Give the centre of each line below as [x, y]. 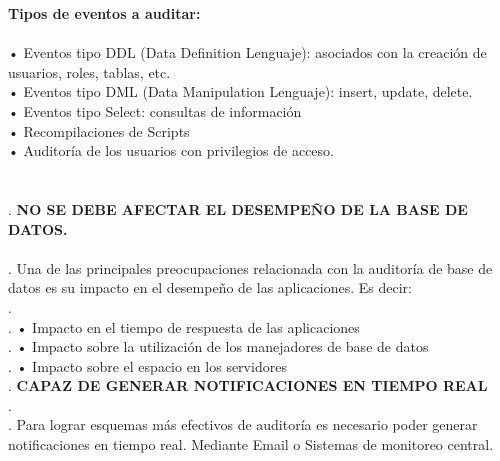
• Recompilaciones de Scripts [99, 130]
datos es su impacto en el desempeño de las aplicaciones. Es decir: [210, 287]
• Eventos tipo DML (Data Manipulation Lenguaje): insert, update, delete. [240, 91]
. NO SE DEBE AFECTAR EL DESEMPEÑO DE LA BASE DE [238, 208]
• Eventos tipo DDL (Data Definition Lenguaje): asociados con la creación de [247, 52]
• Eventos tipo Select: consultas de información [155, 110]
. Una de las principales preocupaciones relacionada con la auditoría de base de [250, 267]
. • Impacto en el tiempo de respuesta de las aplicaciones [184, 326]
